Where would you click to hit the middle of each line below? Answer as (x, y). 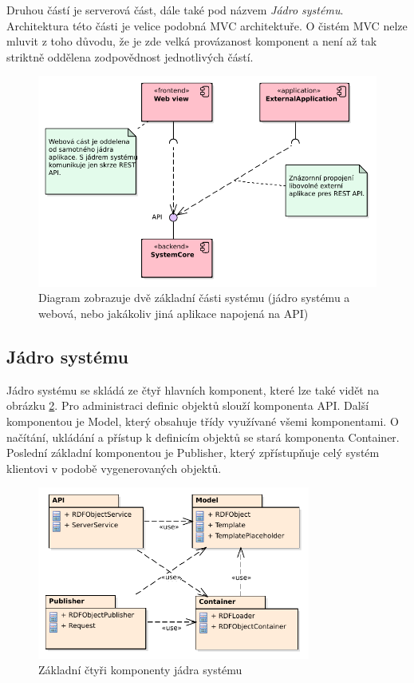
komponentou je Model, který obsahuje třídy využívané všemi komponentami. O (203, 421)
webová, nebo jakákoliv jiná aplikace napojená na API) (173, 313)
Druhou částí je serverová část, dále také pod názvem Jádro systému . (175, 10)
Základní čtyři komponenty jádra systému (140, 670)
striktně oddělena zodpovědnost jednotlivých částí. (130, 56)
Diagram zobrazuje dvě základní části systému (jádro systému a (194, 298)
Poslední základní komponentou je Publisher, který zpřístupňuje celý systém (193, 453)
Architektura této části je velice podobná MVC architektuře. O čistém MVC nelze (207, 25)
